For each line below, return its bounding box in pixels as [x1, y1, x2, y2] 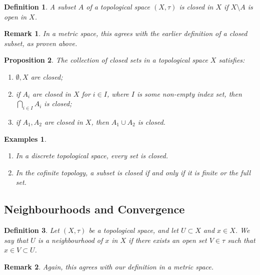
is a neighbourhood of [37, 234, 103, 245]
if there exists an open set [128, 234, 207, 245]
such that [227, 234, 255, 245]
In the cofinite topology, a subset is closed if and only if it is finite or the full [15, 167, 251, 177]
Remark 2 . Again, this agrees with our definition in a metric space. [4, 261, 214, 271]
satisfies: [218, 55, 245, 65]
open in [4, 11, 27, 22]
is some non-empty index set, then [137, 88, 242, 99]
